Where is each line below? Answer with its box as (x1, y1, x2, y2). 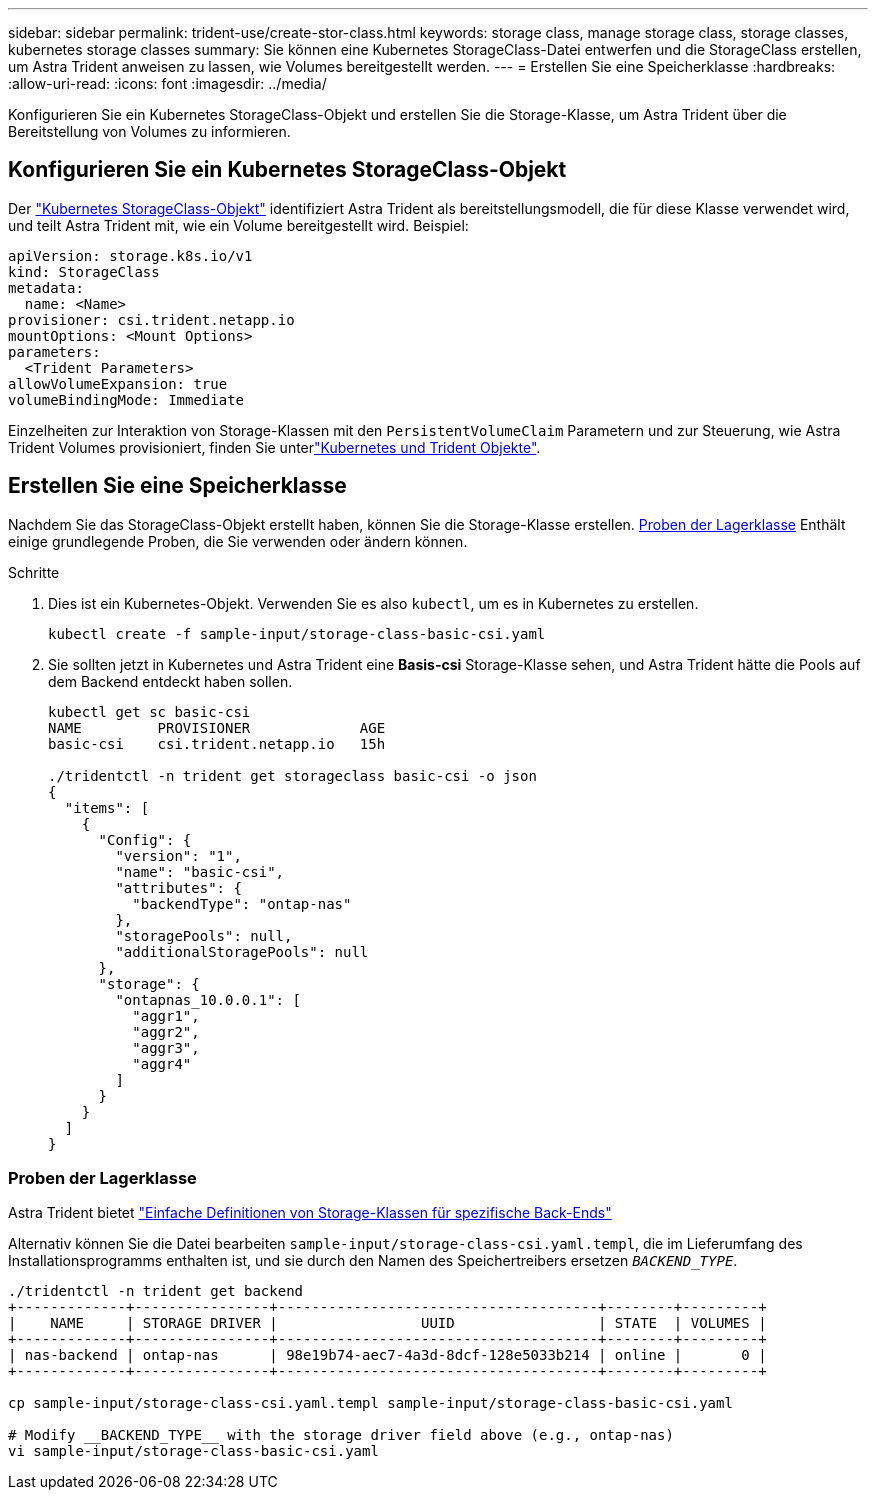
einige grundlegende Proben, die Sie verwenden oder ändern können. (8, 532, 468, 550)
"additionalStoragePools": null (115, 943, 369, 960)
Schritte (8, 563, 60, 581)
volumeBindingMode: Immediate (8, 391, 245, 408)
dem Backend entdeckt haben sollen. (48, 672, 293, 690)
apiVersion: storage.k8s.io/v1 (8, 247, 253, 264)
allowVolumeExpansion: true (8, 375, 228, 392)
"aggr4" (132, 1055, 192, 1072)
